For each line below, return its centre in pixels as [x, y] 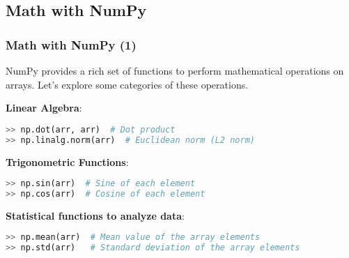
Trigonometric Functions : [67, 161]
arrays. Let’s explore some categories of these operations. [127, 84]
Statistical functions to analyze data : [95, 215]
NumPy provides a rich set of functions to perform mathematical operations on [175, 70]
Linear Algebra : [44, 108]
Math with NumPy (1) [71, 44]
